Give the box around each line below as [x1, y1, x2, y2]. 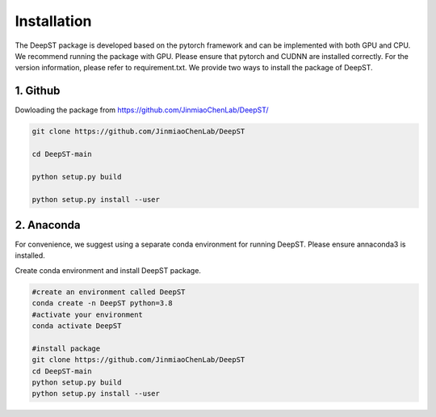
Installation [15, 12, 92, 30]
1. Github [15, 84, 61, 98]
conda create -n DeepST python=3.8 [31, 299, 173, 308]
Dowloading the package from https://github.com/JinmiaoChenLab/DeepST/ [15, 105, 270, 115]
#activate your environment [31, 310, 143, 319]
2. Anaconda [15, 218, 81, 232]
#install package [31, 343, 101, 353]
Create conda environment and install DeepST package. [15, 265, 202, 275]
